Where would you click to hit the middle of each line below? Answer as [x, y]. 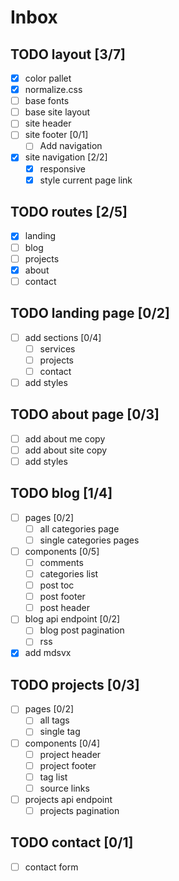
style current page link [86, 180]
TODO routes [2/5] [69, 212]
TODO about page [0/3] [85, 414]
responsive [62, 168]
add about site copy [66, 450]
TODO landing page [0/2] [90, 313]
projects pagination [79, 810]
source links [64, 788]
